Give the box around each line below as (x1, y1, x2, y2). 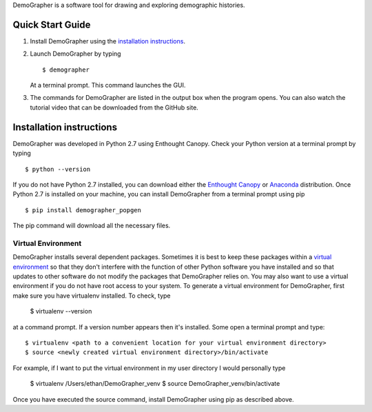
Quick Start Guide (12, 19, 91, 30)
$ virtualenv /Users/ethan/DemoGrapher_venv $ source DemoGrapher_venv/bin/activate (30, 380, 280, 388)
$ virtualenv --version (30, 307, 92, 316)
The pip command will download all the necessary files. (12, 221, 171, 230)
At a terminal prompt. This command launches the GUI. (30, 81, 186, 90)
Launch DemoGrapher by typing (30, 50, 121, 58)
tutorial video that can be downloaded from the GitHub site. (30, 103, 199, 112)
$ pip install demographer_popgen (25, 206, 141, 214)
